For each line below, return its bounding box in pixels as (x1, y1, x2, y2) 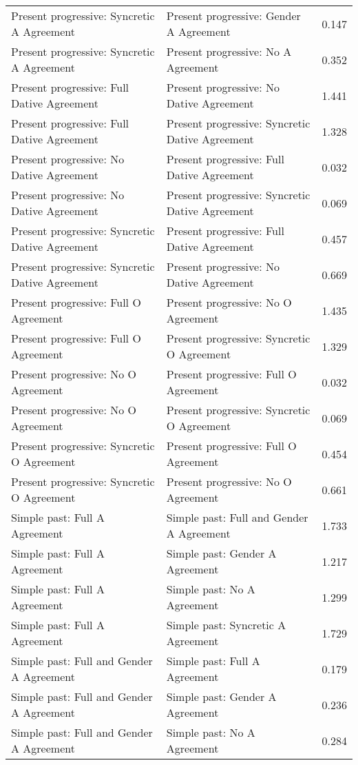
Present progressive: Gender (166, 8, 301, 23)
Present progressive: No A (166, 43, 292, 59)
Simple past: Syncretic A (166, 617, 286, 633)
